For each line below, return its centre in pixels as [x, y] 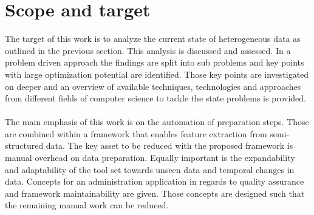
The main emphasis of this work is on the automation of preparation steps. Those [157, 122]
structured [24, 145]
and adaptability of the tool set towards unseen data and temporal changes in [150, 169]
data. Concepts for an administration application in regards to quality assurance [155, 181]
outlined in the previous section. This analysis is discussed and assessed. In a [148, 50]
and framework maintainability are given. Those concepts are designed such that [155, 193]
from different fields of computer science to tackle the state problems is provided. [155, 98]
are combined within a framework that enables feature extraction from [136, 133]
